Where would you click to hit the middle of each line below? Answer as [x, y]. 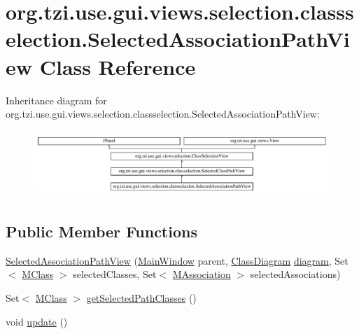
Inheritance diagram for [56, 100]
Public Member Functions [101, 231]
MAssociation [202, 274]
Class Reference [118, 66]
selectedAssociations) [295, 274]
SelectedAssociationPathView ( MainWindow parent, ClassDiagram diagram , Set [177, 260]
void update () [37, 321]
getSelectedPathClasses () [141, 298]
